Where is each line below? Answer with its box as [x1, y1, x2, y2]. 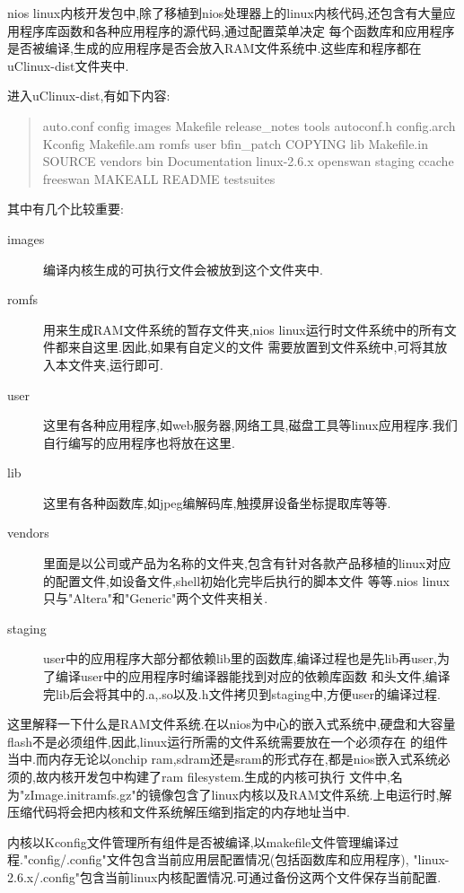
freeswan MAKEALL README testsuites [42, 169, 276, 188]
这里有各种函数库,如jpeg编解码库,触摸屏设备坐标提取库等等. [43, 493, 391, 512]
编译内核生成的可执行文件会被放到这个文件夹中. [43, 259, 323, 278]
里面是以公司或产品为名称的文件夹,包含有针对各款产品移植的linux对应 [43, 554, 451, 573]
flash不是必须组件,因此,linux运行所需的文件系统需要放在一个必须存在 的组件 [7, 731, 448, 750]
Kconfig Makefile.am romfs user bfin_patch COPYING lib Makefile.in [42, 134, 428, 153]
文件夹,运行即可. [67, 355, 163, 373]
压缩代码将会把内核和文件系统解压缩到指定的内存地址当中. [7, 802, 350, 821]
